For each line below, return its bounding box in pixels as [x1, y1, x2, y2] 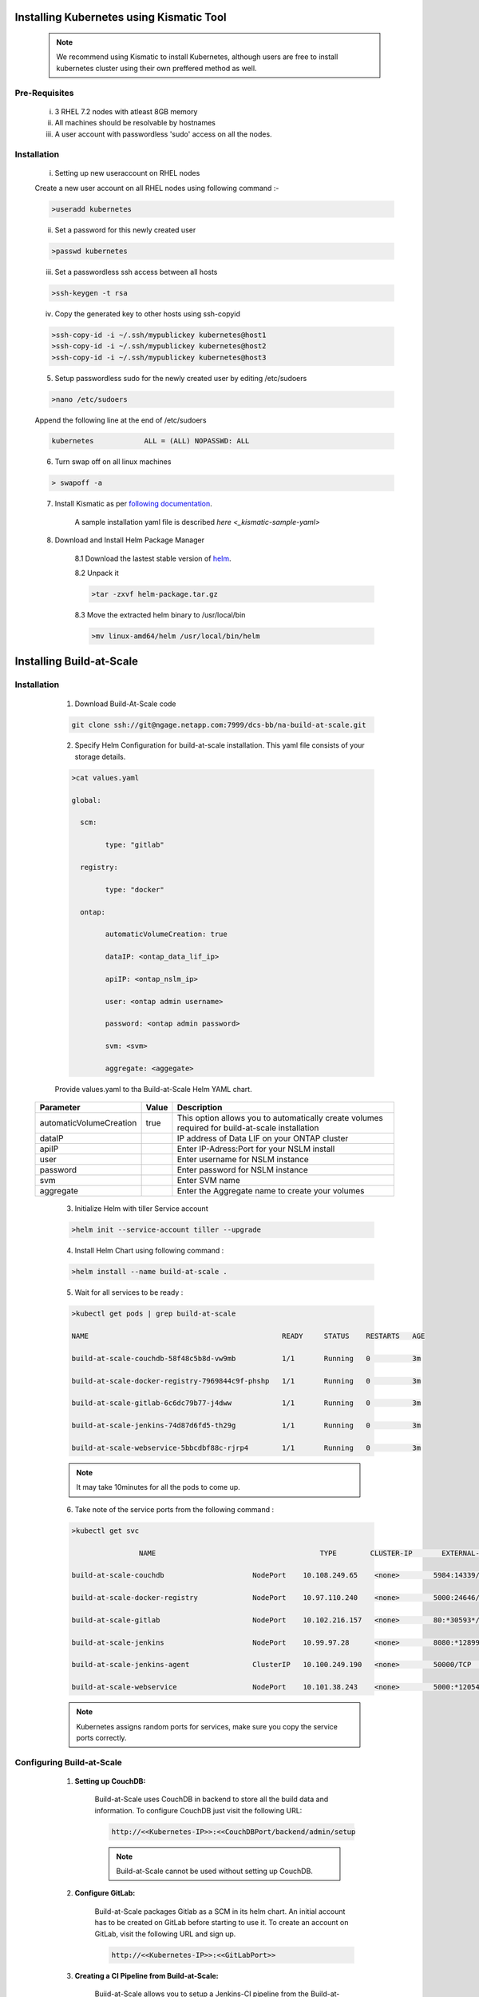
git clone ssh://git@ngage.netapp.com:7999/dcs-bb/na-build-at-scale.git [71, 720, 366, 729]
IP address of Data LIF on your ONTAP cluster [176, 1133, 349, 1144]
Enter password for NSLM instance [176, 1165, 309, 1176]
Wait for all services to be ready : [74, 1288, 184, 1297]
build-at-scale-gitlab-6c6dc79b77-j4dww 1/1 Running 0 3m [71, 1399, 422, 1407]
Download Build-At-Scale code [74, 699, 176, 709]
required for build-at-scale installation [176, 1122, 319, 1133]
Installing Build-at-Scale [14, 655, 139, 669]
